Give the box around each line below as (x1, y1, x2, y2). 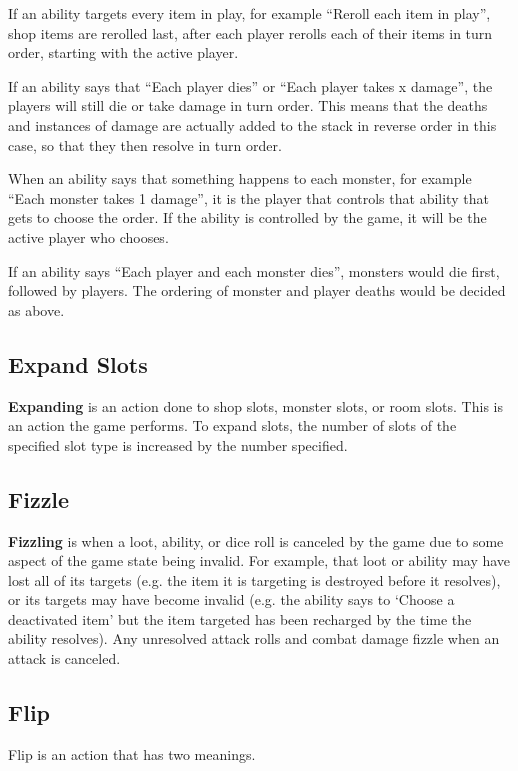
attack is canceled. (8, 648, 121, 669)
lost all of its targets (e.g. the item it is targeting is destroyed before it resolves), (8, 569, 501, 590)
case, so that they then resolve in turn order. (8, 134, 282, 155)
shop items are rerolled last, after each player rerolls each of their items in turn (8, 22, 493, 43)
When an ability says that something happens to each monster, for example (8, 168, 472, 189)
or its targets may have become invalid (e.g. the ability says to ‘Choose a (8, 589, 455, 610)
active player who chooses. (8, 226, 169, 247)
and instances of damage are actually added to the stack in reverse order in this (8, 114, 497, 135)
